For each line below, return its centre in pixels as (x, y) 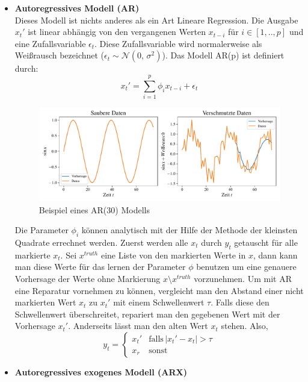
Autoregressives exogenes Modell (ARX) (101, 371)
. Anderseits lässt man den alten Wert (138, 326)
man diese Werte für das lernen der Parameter (100, 267)
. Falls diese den (240, 302)
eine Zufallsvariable (50, 43)
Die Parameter (42, 230)
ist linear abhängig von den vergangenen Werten (117, 32)
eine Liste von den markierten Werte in (173, 255)
